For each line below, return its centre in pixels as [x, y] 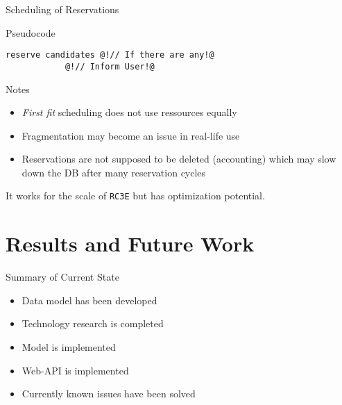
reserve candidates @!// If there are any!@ [110, 55]
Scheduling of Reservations [62, 9]
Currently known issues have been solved [109, 394]
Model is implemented [69, 347]
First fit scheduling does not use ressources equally [129, 112]
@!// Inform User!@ [110, 66]
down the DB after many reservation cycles [114, 172]
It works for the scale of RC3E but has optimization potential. [135, 196]
